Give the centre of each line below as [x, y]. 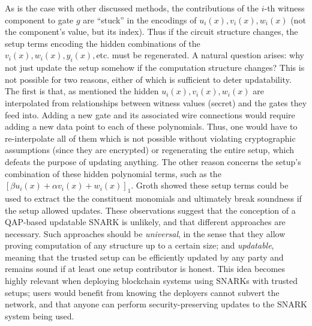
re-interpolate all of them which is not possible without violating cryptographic [150, 138]
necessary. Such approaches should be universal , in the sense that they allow [145, 233]
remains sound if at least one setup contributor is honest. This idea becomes [145, 269]
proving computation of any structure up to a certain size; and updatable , [139, 245]
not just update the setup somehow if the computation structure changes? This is [155, 68]
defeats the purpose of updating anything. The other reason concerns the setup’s [153, 161]
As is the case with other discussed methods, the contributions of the [132, 8]
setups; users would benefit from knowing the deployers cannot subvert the [142, 292]
